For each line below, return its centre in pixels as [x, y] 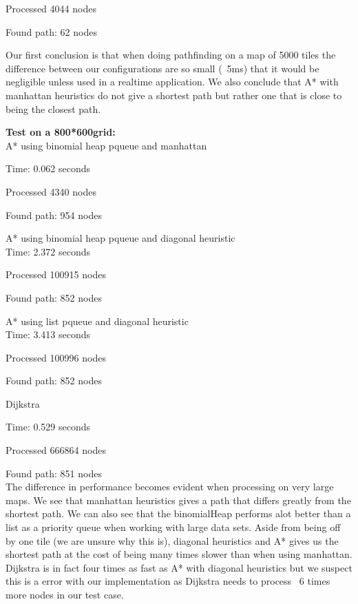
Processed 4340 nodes [51, 191]
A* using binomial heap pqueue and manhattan [106, 145]
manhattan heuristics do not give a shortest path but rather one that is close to [174, 95]
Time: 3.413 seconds [48, 334]
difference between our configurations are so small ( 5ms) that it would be [162, 68]
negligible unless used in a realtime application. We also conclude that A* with [172, 82]
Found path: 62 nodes [51, 31]
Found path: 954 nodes [54, 215]
